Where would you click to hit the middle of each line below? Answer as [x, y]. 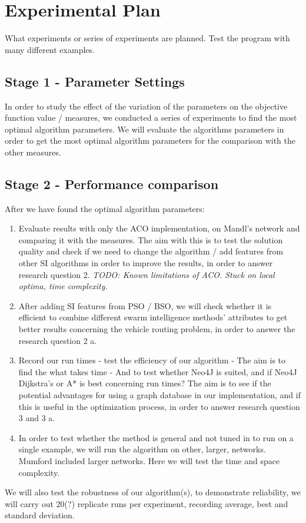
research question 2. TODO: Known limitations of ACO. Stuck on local [147, 274]
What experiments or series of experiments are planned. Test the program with [147, 38]
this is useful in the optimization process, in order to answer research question [159, 406]
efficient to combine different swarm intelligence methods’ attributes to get [153, 317]
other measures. [33, 152]
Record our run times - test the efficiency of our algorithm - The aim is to [152, 360]
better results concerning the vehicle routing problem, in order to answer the [157, 329]
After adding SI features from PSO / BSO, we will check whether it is [145, 305]
